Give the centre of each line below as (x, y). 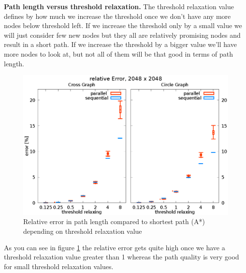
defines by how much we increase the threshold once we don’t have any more (117, 16)
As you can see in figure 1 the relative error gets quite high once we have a (115, 247)
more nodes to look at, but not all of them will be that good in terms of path (118, 53)
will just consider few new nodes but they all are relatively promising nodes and (122, 35)
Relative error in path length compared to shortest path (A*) (114, 221)
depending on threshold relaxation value (83, 231)
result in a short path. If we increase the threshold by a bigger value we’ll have (120, 44)
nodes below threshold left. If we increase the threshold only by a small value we (123, 25)
